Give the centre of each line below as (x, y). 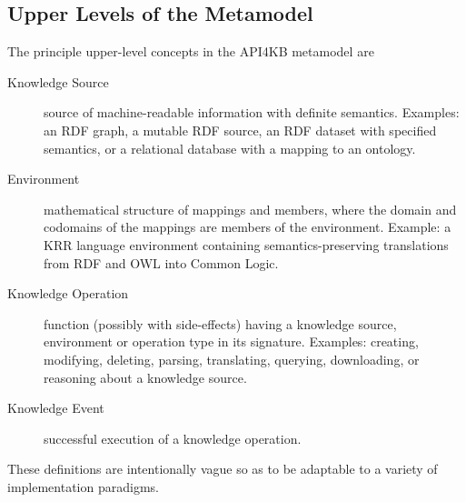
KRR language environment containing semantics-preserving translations (246, 244)
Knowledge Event (56, 408)
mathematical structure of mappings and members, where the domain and (250, 209)
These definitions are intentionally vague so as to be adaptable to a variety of (223, 469)
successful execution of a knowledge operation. (173, 438)
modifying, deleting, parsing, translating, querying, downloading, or (232, 359)
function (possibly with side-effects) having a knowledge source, (220, 323)
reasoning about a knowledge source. (145, 377)
